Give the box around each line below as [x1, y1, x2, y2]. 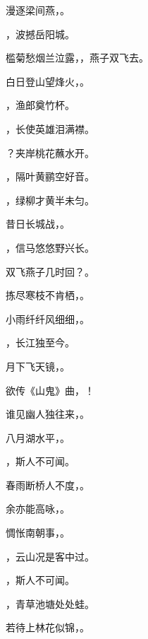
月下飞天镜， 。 [6, 358, 70, 373]
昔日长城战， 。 [6, 216, 70, 231]
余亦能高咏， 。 [6, 501, 70, 516]
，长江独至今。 [6, 335, 75, 350]
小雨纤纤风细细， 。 [6, 311, 90, 326]
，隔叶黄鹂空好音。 [6, 169, 94, 184]
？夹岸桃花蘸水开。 [6, 145, 94, 160]
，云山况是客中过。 [6, 549, 94, 563]
